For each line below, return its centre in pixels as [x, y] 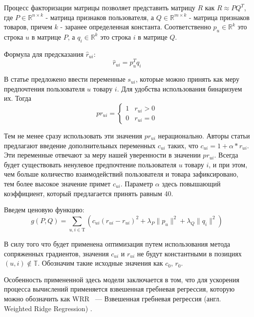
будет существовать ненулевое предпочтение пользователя [90, 164]
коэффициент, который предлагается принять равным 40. [89, 193]
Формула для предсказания [44, 54]
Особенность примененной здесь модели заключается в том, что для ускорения [122, 279]
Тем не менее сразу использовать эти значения [73, 136]
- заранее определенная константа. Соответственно [136, 27]
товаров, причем [28, 27]
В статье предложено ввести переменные [65, 79]
